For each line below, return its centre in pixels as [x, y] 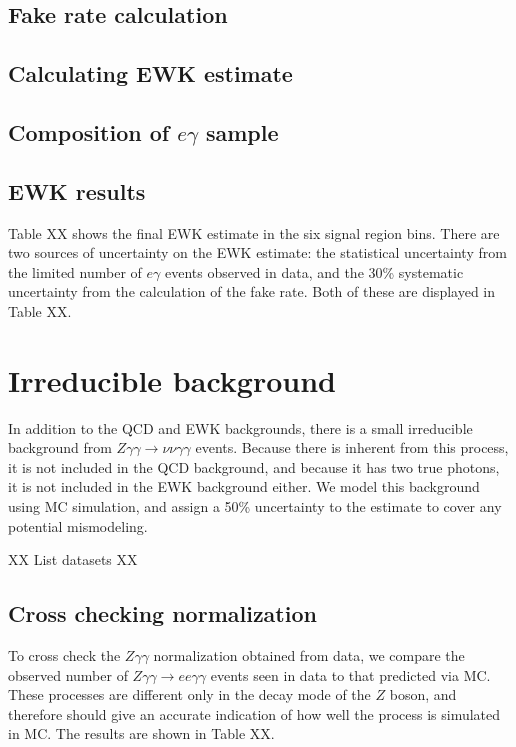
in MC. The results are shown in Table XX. [141, 733]
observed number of [68, 674]
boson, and [423, 694]
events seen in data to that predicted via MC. [350, 674]
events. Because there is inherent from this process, [352, 447]
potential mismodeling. [78, 525]
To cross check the [64, 655]
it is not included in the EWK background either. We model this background [244, 486]
